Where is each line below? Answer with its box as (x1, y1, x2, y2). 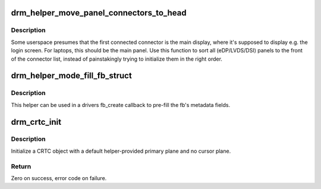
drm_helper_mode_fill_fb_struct (11, 71, 132, 81)
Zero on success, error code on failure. (11, 175, 107, 181)
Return (11, 162, 32, 171)
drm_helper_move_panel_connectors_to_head (11, 8, 187, 18)
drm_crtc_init (11, 116, 62, 127)
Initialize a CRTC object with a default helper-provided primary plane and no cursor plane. (11, 147, 231, 155)
